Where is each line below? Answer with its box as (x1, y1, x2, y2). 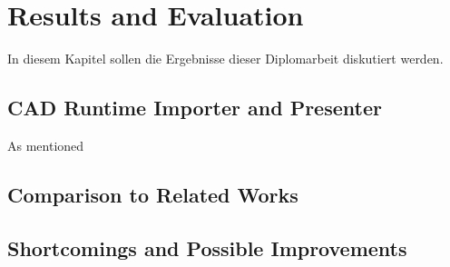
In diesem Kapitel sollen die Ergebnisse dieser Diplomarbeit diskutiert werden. (7, 49, 444, 68)
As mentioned (7, 135, 84, 154)
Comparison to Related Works (7, 180, 298, 208)
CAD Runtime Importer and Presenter (7, 94, 382, 122)
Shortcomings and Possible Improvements (7, 233, 407, 262)
